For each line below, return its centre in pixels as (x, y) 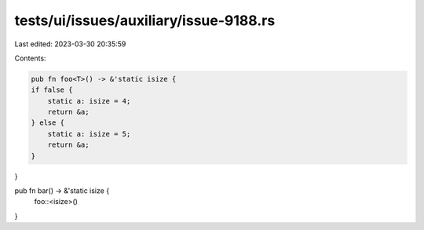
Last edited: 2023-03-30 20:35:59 (70, 44)
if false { (52, 90)
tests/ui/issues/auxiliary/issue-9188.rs (145, 20)
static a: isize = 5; (89, 134)
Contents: (30, 58)
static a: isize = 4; (89, 101)
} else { (48, 123)
